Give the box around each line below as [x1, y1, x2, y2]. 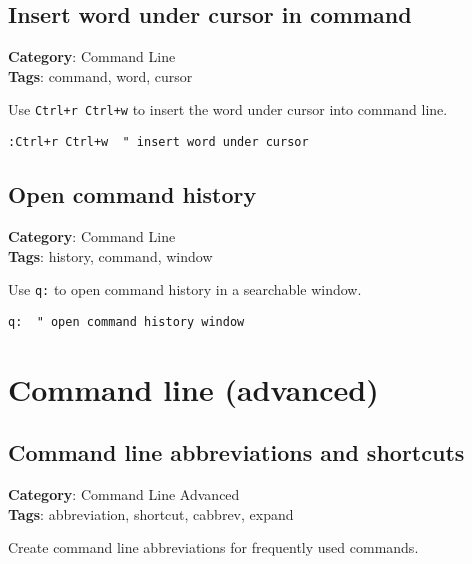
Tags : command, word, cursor [8, 65, 193, 86]
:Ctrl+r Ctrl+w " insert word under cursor [8, 135, 309, 150]
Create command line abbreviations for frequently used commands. [8, 537, 419, 558]
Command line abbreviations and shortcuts [8, 437, 465, 468]
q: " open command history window [8, 314, 245, 329]
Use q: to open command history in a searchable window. [8, 279, 362, 300]
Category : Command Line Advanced [8, 483, 240, 504]
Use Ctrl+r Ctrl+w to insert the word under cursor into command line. [8, 99, 448, 120]
